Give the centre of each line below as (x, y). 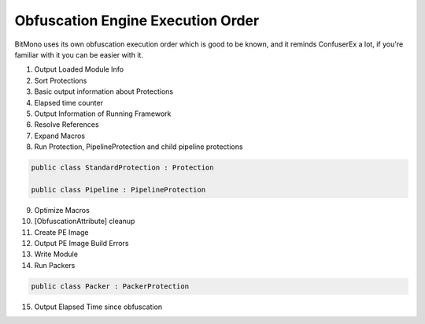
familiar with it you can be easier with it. (79, 54)
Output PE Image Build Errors (81, 243)
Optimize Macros (62, 210)
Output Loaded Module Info (79, 69)
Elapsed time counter (69, 102)
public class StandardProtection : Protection (122, 168)
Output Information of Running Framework (103, 114)
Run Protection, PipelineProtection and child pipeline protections (139, 147)
